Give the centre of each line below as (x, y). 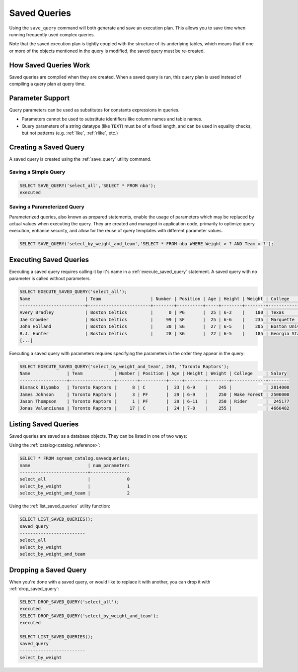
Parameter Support (39, 98)
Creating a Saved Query (47, 147)
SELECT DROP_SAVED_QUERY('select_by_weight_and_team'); (89, 616)
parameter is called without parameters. (50, 279)
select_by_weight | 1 (75, 486)
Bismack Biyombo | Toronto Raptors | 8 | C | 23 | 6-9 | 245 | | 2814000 (154, 387)
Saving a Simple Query (37, 172)
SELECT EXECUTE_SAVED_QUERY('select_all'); (74, 292)
